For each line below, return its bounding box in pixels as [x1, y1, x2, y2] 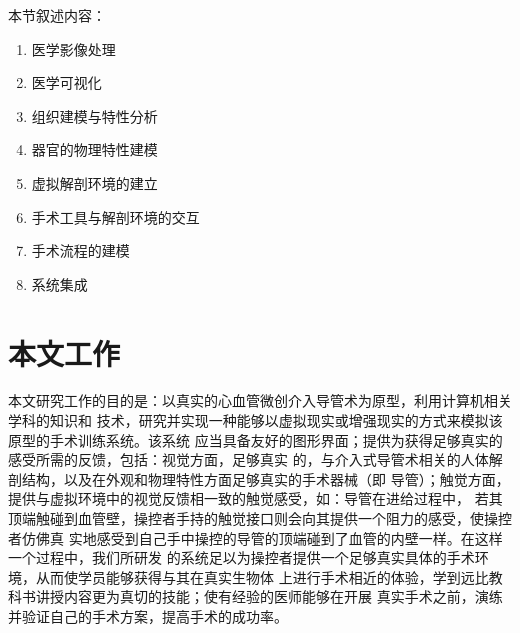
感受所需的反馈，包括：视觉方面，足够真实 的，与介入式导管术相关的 [8, 449, 461, 470]
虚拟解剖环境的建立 [31, 172, 158, 193]
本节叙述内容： [8, 5, 106, 25]
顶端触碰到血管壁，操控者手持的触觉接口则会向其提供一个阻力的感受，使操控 [8, 508, 512, 529]
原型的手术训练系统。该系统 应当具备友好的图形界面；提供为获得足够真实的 [8, 429, 503, 450]
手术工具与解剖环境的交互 [31, 206, 200, 227]
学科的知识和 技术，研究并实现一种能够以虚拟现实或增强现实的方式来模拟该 [8, 410, 503, 431]
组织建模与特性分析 [31, 105, 158, 126]
